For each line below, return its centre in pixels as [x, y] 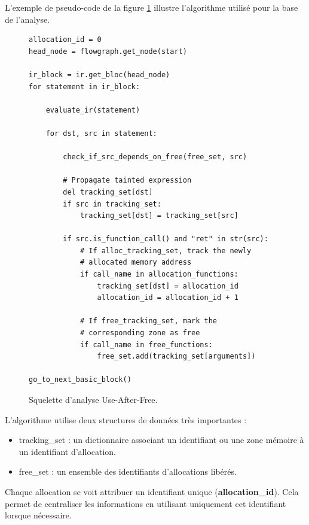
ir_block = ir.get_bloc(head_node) [100, 75]
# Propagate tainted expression [127, 180]
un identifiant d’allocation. [68, 451]
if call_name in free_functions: [146, 345]
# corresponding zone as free [140, 333]
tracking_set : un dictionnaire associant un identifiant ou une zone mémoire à [161, 440]
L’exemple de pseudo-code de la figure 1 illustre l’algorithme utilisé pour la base [152, 7]
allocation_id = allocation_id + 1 [168, 298]
